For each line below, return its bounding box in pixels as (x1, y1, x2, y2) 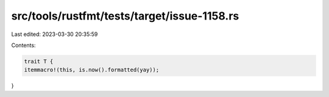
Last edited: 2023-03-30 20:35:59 (11, 31, 98, 38)
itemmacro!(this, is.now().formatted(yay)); (24, 66, 160, 73)
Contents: (11, 41, 36, 49)
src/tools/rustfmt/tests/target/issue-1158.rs (11, 9, 239, 23)
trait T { (24, 58, 54, 65)
